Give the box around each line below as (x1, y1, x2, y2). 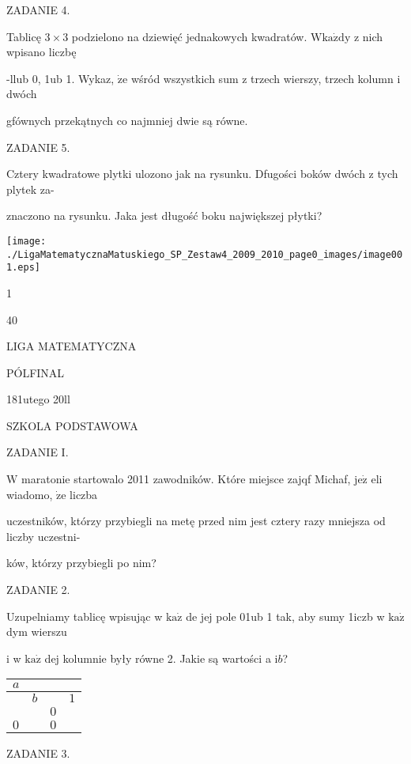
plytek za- (6, 180, 55, 197)
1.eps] (6, 262, 40, 274)
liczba (70, 486, 98, 502)
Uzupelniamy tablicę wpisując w (6, 607, 163, 624)
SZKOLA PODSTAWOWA (6, 417, 138, 433)
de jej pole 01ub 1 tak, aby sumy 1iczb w (186, 607, 385, 624)
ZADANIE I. (6, 444, 69, 460)
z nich (353, 28, 383, 44)
